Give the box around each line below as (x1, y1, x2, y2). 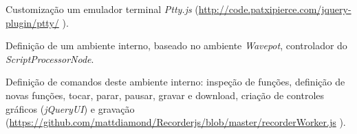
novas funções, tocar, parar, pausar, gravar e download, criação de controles (6, 88, 325, 102)
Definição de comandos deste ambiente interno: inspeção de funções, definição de (6, 75, 345, 89)
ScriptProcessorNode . (6, 51, 94, 66)
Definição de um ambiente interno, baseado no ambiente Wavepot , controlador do (6, 38, 347, 53)
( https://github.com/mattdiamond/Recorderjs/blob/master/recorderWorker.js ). (6, 115, 346, 129)
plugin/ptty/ (6, 15, 59, 29)
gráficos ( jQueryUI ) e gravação (6, 101, 135, 116)
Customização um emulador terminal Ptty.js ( (6, 2, 199, 16)
